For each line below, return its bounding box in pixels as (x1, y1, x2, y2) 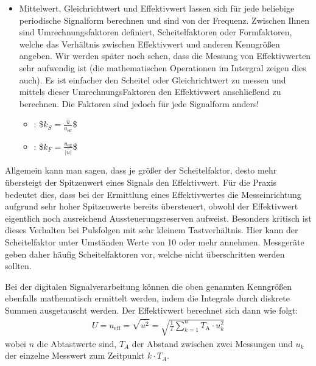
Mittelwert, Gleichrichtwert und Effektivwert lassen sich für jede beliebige (19, 2, 295, 14)
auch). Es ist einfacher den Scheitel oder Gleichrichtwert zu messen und (19, 73, 286, 86)
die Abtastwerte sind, (37, 337, 117, 350)
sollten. (5, 259, 32, 272)
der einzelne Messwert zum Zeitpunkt (5, 349, 145, 362)
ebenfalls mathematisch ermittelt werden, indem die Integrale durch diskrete (5, 292, 290, 304)
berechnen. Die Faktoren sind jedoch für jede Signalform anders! (19, 97, 259, 110)
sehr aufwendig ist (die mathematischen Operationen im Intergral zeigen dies (19, 61, 306, 74)
